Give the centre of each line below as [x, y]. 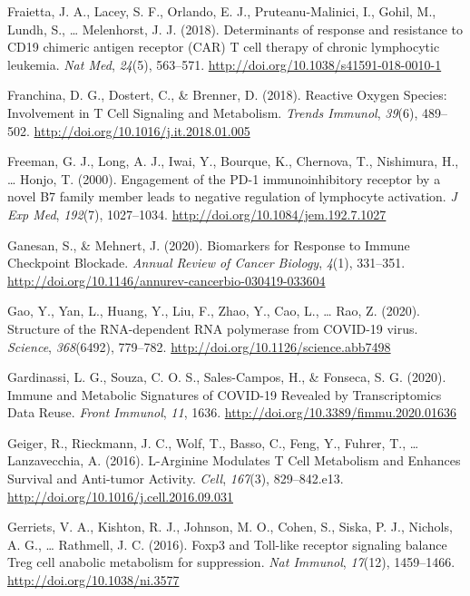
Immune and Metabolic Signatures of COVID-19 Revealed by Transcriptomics [225, 394]
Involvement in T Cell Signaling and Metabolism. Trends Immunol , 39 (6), [213, 112]
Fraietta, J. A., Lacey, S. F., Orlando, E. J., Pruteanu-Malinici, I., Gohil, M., [222, 11]
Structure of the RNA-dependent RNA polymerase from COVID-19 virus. [213, 328]
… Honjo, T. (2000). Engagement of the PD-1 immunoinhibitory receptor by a [224, 178]
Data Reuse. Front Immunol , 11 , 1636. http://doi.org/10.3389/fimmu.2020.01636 [232, 412]
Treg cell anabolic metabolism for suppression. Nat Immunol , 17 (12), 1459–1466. [231, 562]
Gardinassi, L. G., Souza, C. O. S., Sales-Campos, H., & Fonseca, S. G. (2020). [227, 377]
